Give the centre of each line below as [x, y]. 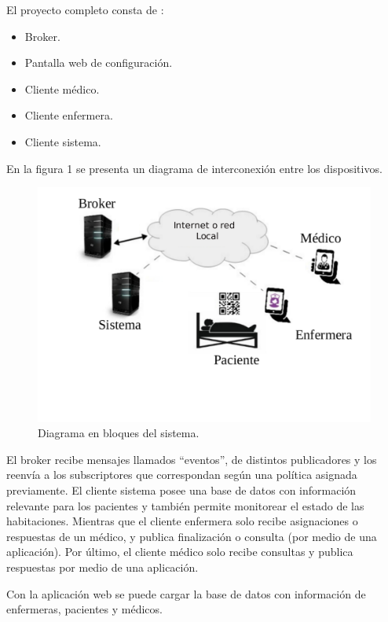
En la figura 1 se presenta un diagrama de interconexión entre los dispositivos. [194, 168]
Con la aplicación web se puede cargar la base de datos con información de [186, 593]
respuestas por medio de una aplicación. [102, 567]
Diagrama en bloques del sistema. [119, 433]
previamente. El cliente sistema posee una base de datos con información [181, 490]
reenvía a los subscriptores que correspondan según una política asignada [182, 475]
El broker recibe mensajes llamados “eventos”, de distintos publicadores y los [192, 459]
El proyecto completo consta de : [85, 9]
